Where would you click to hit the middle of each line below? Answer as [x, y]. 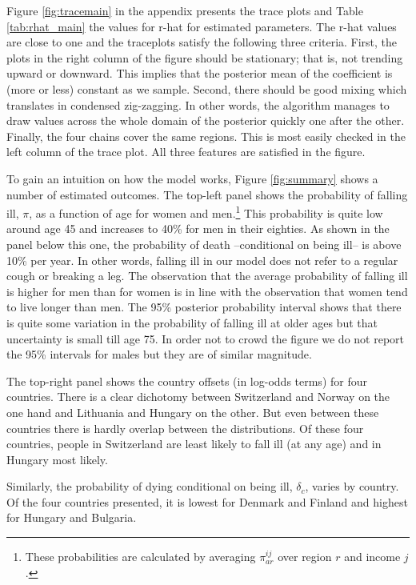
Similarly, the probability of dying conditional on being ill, [150, 486]
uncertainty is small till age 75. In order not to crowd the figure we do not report [206, 338]
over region [305, 557]
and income [372, 557]
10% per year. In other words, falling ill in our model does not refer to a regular [202, 260]
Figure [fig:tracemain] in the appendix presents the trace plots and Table [185, 10]
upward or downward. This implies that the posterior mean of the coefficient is [200, 73]
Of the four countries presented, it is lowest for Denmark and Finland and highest [207, 501]
